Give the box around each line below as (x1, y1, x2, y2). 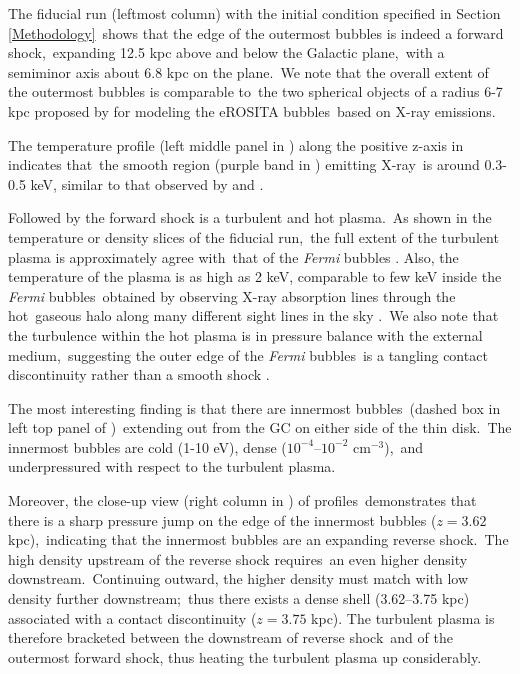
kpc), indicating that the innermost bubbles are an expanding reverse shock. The (8, 529, 509, 550)
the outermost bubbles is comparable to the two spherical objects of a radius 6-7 (8, 81, 503, 102)
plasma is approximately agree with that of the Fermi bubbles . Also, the (8, 246, 459, 267)
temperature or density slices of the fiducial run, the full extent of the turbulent (8, 226, 499, 247)
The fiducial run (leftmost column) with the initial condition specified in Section (8, 3, 501, 23)
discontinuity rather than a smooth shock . (8, 364, 270, 385)
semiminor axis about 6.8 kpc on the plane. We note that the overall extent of (8, 61, 489, 82)
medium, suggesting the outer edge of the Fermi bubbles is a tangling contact (8, 344, 488, 365)
